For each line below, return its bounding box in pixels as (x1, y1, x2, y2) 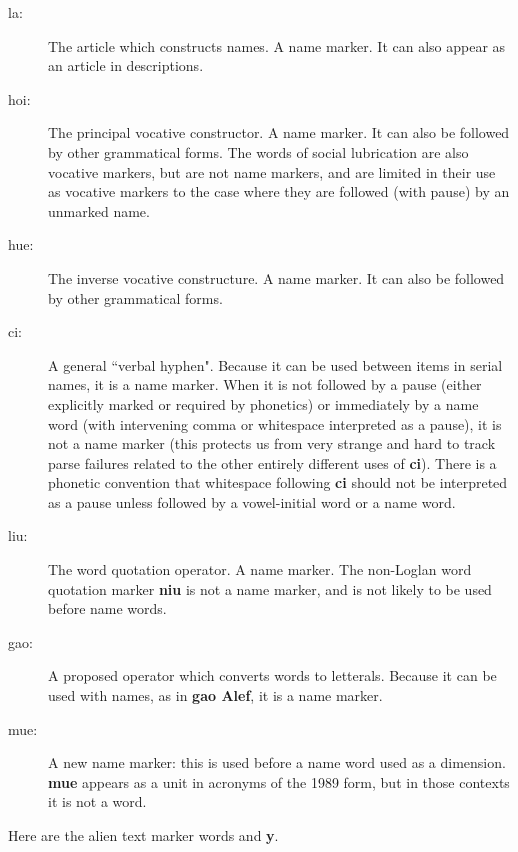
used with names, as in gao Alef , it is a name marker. (48, 685, 383, 706)
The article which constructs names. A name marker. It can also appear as (48, 35, 506, 56)
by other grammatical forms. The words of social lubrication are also (48, 141, 469, 162)
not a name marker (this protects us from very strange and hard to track (48, 433, 496, 454)
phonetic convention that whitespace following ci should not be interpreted (48, 472, 508, 493)
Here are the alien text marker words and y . (8, 825, 279, 845)
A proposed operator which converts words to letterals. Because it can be (48, 665, 497, 686)
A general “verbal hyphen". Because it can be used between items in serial (48, 354, 503, 375)
